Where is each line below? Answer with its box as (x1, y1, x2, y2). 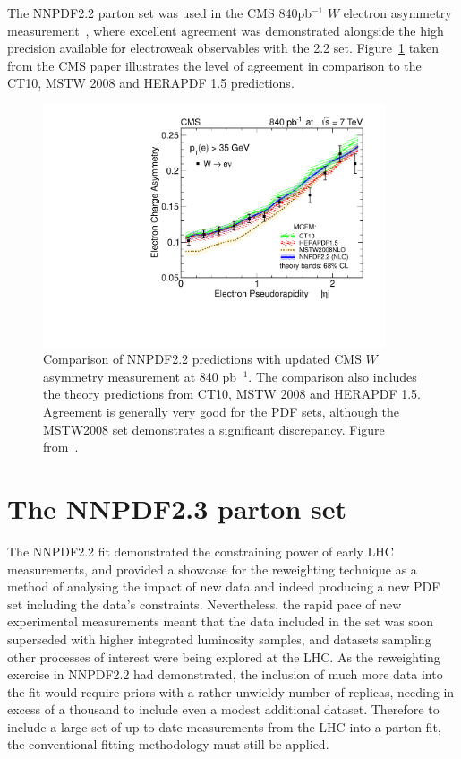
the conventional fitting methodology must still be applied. (7, 735, 329, 754)
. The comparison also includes (248, 367, 417, 385)
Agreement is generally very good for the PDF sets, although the (43, 402, 400, 421)
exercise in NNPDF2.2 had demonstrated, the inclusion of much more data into (7, 665, 443, 684)
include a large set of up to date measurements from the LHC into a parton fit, (7, 717, 441, 736)
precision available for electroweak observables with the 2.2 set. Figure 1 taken (7, 39, 440, 57)
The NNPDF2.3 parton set (7, 490, 347, 526)
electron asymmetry (343, 4, 452, 22)
